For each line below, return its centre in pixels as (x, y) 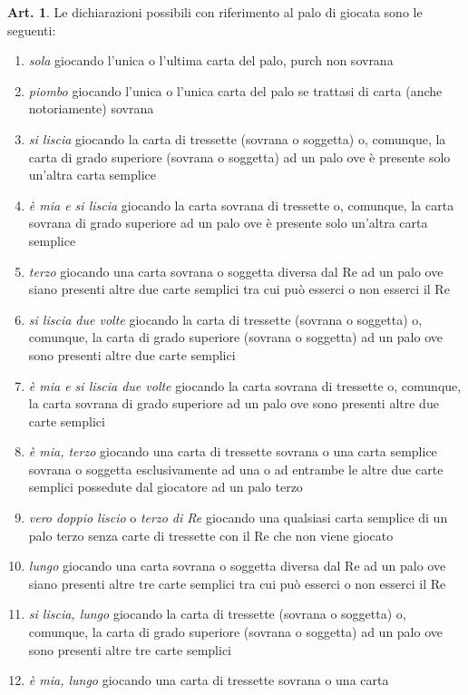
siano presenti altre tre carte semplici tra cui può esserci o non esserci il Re (237, 583)
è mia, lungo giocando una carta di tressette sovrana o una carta (209, 680)
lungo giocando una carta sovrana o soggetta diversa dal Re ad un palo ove (237, 566)
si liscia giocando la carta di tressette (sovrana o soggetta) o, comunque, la (237, 138)
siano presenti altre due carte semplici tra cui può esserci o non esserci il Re (239, 289)
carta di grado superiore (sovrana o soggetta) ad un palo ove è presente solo (239, 157)
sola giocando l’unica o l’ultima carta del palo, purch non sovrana (211, 60)
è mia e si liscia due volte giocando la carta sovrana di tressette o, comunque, (245, 385)
